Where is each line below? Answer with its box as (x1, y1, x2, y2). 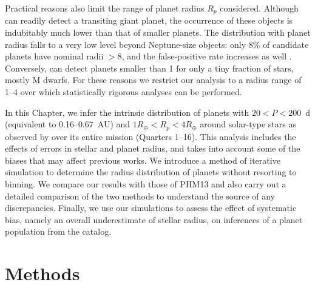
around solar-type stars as (200, 118, 296, 130)
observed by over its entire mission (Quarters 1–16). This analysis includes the (5, 130, 296, 142)
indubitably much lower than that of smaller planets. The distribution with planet (5, 26, 311, 39)
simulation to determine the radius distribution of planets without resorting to (5, 166, 297, 178)
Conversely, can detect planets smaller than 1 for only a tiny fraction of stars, (5, 61, 294, 74)
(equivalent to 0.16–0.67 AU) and (5, 118, 130, 130)
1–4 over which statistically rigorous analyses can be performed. (5, 85, 242, 98)
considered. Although (220, 2, 299, 14)
